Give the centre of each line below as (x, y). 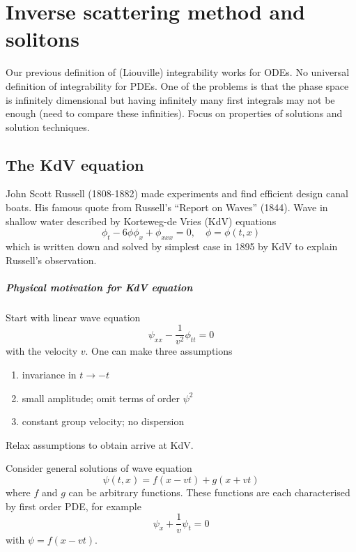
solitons (42, 39)
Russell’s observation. (51, 260)
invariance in (49, 375)
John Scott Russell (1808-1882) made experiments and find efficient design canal (177, 193)
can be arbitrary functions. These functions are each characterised (209, 492)
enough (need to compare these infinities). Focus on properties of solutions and (174, 113)
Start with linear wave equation (73, 317)
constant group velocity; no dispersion (103, 421)
